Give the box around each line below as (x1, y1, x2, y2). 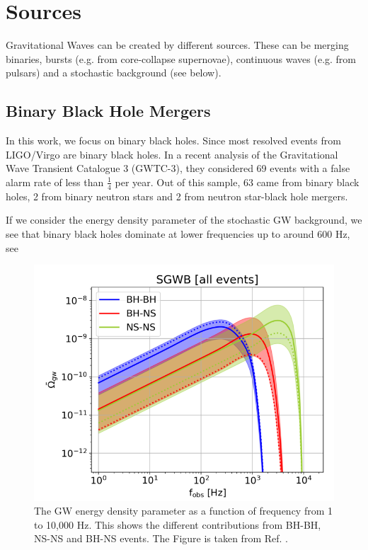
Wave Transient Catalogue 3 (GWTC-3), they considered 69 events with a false (6, 161, 350, 176)
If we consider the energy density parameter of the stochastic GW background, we (6, 212, 362, 227)
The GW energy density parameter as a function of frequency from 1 (34, 503, 333, 518)
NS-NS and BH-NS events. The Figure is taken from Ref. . (34, 531, 288, 546)
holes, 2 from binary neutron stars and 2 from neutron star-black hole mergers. (6, 188, 348, 203)
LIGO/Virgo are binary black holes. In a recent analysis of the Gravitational (6, 147, 338, 161)
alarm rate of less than (6, 174, 104, 189)
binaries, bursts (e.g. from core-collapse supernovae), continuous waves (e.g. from (6, 51, 357, 66)
